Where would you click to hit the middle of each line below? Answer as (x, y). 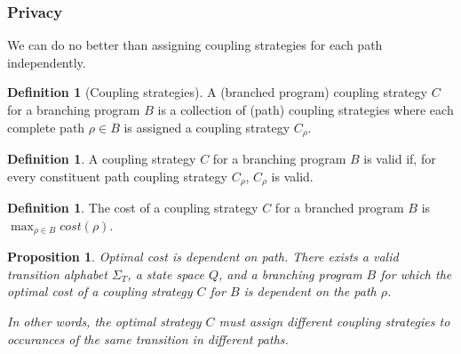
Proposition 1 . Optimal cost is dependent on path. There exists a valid (203, 257)
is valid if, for (400, 159)
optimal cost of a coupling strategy (100, 291)
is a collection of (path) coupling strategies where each (306, 109)
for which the (416, 274)
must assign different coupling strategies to (334, 321)
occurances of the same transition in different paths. (148, 338)
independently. (47, 62)
